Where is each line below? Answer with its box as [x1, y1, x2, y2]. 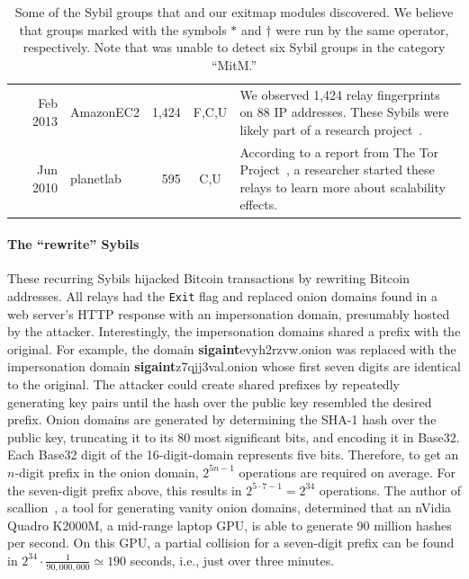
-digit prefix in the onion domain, [14, 462, 199, 481]
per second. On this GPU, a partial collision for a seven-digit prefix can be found [7, 533, 455, 552]
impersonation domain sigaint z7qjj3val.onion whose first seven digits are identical [7, 357, 461, 376]
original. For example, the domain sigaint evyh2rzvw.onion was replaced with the [7, 339, 456, 358]
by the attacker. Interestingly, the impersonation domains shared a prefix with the [7, 322, 461, 341]
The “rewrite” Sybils [7, 235, 140, 254]
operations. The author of [319, 480, 462, 499]
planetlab [70, 169, 122, 188]
